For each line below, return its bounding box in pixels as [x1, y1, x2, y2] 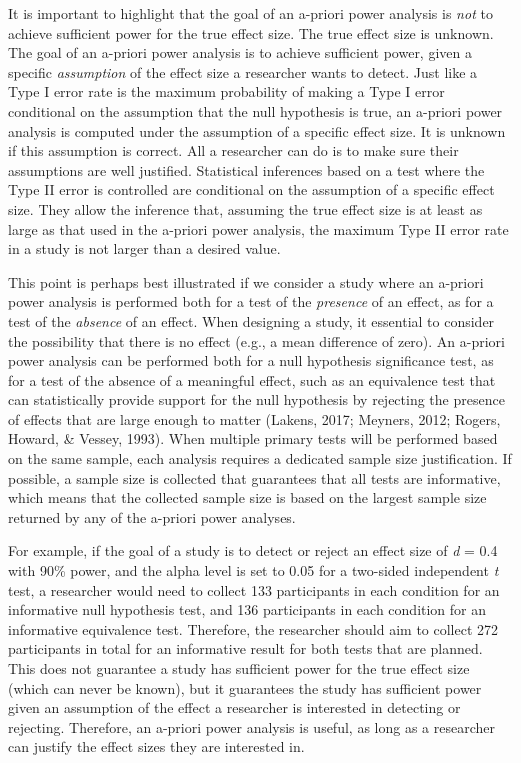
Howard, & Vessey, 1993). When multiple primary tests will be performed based [8, 428, 498, 449]
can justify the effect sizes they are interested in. [8, 736, 305, 757]
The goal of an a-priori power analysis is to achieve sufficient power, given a [8, 42, 472, 63]
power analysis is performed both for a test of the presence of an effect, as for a [8, 291, 494, 312]
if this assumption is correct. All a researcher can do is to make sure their [8, 140, 459, 161]
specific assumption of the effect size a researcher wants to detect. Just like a [8, 61, 478, 82]
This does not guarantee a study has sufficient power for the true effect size [8, 658, 470, 678]
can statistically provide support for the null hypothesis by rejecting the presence [8, 389, 505, 410]
